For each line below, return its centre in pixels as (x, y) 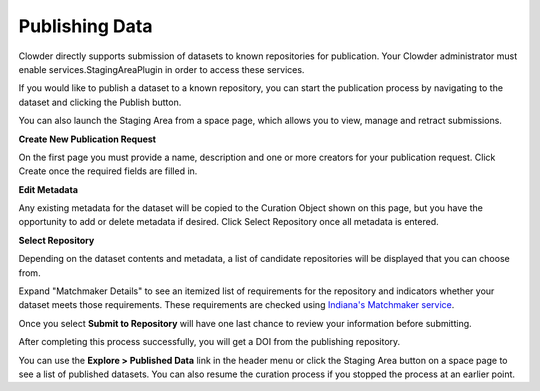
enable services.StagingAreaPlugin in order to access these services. (161, 69)
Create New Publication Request (87, 139)
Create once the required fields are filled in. (108, 171)
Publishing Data (85, 26)
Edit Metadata (48, 189)
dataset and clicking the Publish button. (100, 102)
